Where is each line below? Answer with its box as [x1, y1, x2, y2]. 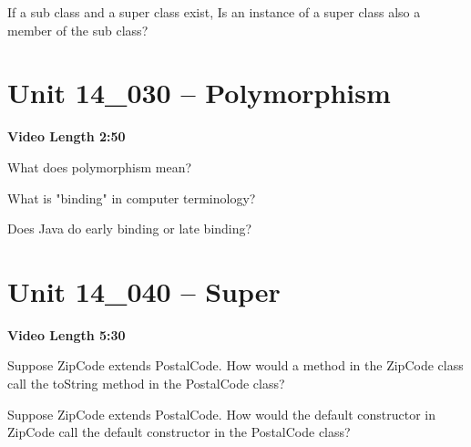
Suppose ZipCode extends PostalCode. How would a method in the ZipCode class [7, 356, 464, 375]
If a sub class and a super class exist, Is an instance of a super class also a [7, 3, 421, 21]
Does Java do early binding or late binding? [7, 219, 252, 238]
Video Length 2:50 [7, 127, 126, 146]
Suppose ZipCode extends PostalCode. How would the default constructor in [7, 404, 435, 423]
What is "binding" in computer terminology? [7, 188, 256, 207]
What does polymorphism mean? [7, 157, 192, 176]
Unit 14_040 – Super [7, 272, 281, 309]
